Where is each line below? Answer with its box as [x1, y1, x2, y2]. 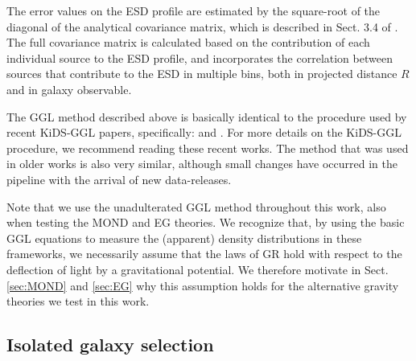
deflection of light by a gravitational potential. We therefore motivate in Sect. [6, 260, 389, 277]
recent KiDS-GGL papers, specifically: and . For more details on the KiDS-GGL [6, 124, 402, 141]
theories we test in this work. [6, 293, 150, 310]
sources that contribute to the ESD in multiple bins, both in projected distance [6, 65, 397, 82]
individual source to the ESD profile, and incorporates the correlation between [6, 49, 393, 66]
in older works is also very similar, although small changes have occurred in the [6, 155, 398, 172]
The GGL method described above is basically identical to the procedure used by [6, 108, 407, 125]
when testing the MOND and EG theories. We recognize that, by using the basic [6, 214, 405, 231]
